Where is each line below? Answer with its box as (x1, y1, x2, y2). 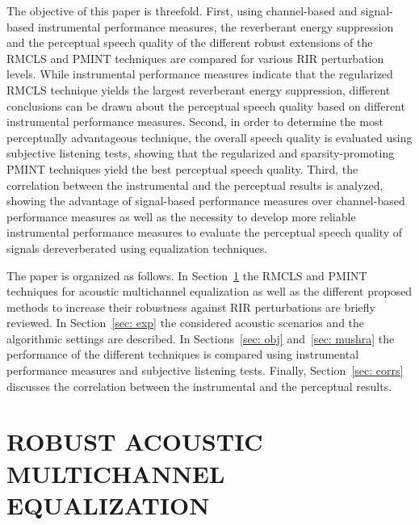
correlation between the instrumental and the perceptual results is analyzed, (6, 176, 383, 193)
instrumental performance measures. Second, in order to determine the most (6, 113, 383, 130)
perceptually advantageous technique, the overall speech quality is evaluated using (6, 128, 413, 145)
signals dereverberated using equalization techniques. (6, 239, 268, 256)
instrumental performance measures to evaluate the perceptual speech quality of (6, 224, 403, 241)
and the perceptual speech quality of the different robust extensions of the (6, 34, 373, 51)
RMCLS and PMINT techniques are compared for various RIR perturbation (6, 49, 384, 66)
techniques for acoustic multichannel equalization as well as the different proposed (6, 283, 413, 300)
